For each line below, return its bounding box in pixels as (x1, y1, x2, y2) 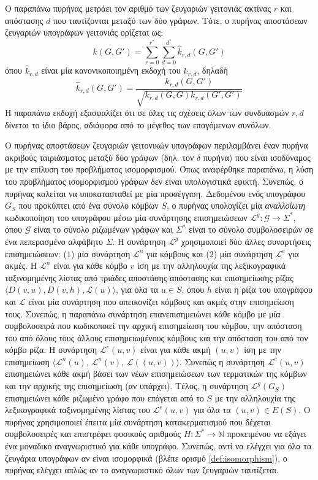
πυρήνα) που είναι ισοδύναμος (203, 150, 311, 163)
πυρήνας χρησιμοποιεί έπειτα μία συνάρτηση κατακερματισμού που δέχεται (5, 415, 271, 428)
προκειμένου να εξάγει (227, 427, 306, 440)
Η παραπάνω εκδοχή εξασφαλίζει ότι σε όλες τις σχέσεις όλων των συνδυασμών (5, 106, 289, 119)
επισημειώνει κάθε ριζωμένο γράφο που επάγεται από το (5, 391, 204, 404)
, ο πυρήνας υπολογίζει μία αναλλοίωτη (166, 199, 306, 212)
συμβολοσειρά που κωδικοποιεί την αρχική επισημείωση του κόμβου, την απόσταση (5, 319, 302, 332)
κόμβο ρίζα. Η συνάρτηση (5, 343, 97, 356)
